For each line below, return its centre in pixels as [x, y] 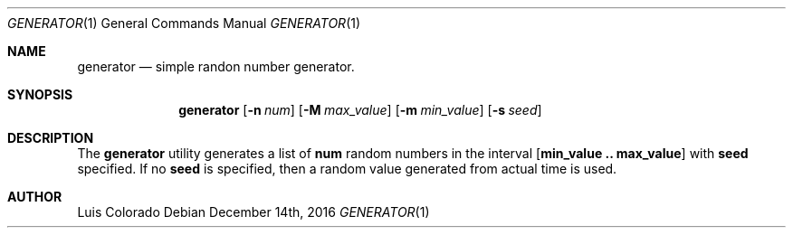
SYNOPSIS [40, 94]
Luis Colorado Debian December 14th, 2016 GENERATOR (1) [253, 212]
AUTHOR [35, 197]
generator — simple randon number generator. [216, 66]
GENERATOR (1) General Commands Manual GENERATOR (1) [184, 23]
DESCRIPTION [51, 138]
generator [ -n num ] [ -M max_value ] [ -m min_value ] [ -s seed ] [360, 110]
